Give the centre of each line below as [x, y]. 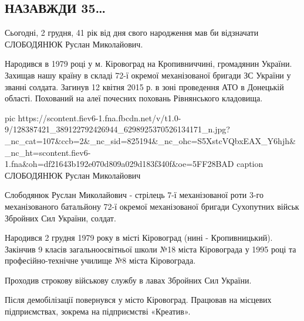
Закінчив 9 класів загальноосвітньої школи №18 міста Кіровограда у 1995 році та [151, 249]
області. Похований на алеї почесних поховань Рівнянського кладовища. [134, 98]
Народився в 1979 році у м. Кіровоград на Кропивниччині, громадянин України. [148, 64]
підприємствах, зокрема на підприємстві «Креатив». [98, 311]
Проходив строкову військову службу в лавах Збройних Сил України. [128, 280]
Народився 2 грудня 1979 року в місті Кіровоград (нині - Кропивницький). [139, 238]
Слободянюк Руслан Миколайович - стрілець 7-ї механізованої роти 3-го [134, 195]
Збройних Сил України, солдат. [60, 218]
